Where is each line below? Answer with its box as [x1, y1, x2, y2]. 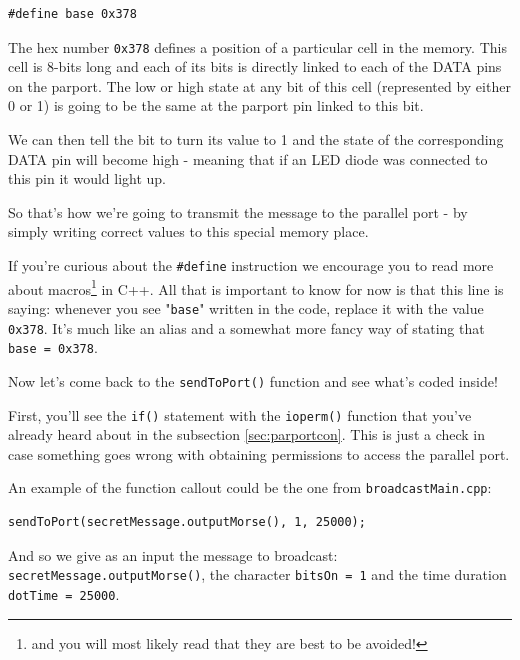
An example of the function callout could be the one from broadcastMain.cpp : [8, 477, 492, 498]
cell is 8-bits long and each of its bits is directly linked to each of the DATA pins [8, 56, 502, 77]
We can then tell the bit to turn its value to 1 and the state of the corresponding [8, 129, 504, 150]
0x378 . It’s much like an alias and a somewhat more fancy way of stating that [8, 317, 485, 338]
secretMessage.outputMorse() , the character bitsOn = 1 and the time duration [8, 564, 507, 585]
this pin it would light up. [8, 168, 167, 189]
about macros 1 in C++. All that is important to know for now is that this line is [8, 275, 504, 299]
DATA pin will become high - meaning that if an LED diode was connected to [8, 148, 488, 169]
